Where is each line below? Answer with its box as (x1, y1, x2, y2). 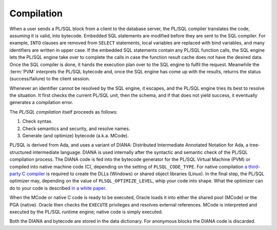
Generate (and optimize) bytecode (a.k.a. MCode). (22, 133, 129, 139)
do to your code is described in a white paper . (9, 185, 107, 191)
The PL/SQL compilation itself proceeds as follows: (9, 109, 118, 115)
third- (248, 163, 261, 170)
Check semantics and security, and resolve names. (22, 126, 130, 132)
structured (9, 149, 32, 155)
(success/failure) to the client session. (9, 76, 90, 82)
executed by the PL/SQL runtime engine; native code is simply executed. (9, 208, 163, 215)
